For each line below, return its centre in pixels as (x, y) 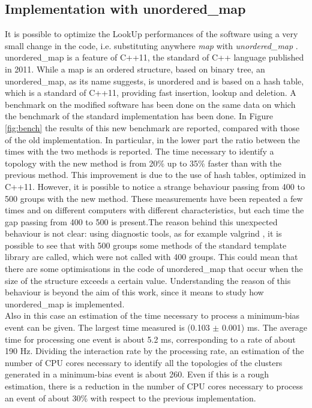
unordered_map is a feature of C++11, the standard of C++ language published (154, 57)
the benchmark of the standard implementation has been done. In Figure (139, 116)
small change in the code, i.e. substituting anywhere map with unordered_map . (151, 45)
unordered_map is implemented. (65, 303)
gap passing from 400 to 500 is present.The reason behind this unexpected (141, 221)
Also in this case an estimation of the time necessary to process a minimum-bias (152, 315)
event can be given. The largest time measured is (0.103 (107, 327)
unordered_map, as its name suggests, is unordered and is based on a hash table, (154, 81)
